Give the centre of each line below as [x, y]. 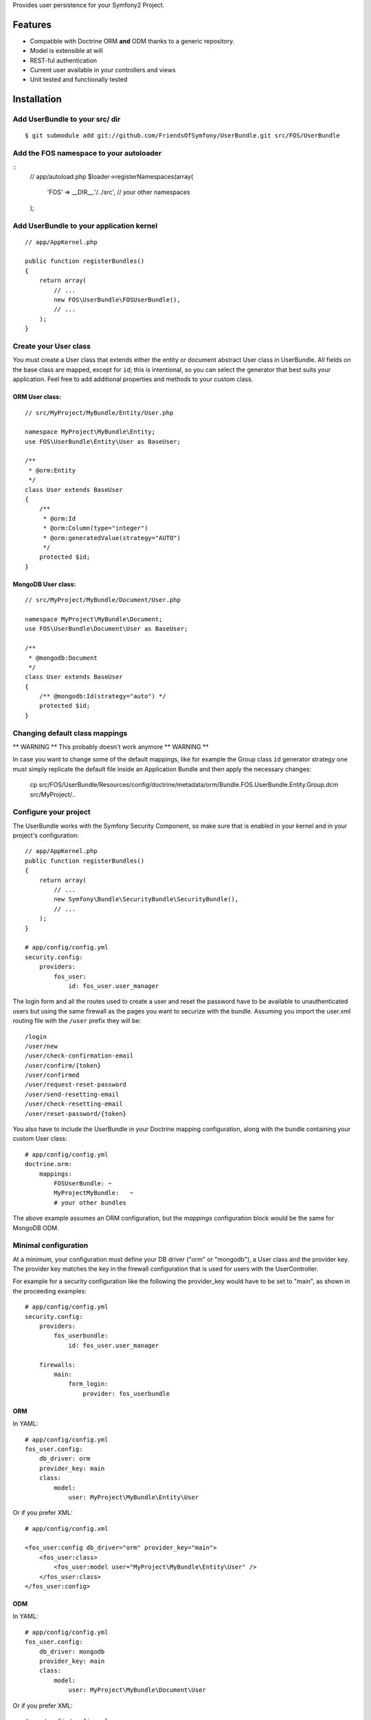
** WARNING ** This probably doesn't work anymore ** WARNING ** [111, 747]
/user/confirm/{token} [63, 1065]
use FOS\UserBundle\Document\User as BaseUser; [106, 629]
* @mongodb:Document [63, 658]
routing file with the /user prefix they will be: [77, 1021]
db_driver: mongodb [72, 1652]
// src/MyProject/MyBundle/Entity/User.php [99, 412]
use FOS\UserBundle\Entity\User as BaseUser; [103, 441]
